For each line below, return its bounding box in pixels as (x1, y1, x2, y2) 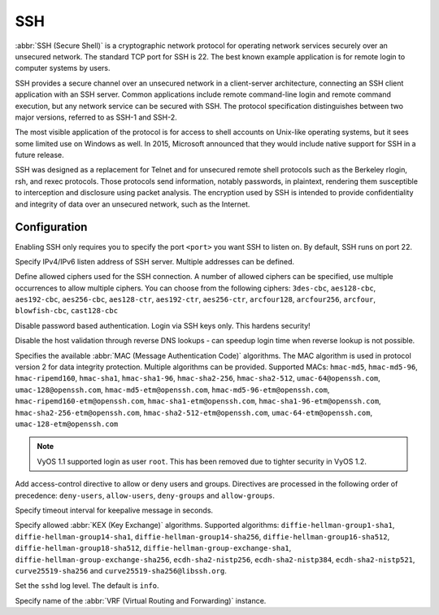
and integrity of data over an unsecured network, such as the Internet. (15, 199, 250, 209)
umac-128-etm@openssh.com (15, 420, 119, 429)
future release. (15, 150, 64, 160)
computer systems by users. (15, 63, 111, 73)
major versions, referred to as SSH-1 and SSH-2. (15, 112, 178, 122)
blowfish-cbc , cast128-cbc (15, 306, 118, 316)
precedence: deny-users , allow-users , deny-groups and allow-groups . (15, 491, 276, 500)
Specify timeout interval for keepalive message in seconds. (15, 505, 214, 515)
